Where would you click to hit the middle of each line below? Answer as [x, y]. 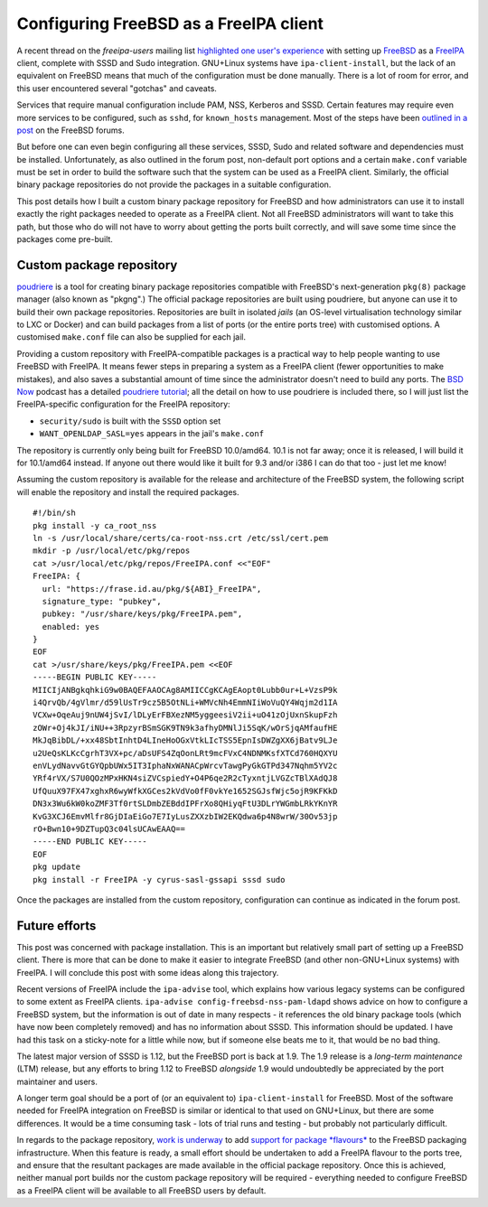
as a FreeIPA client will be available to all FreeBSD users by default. [141, 1190]
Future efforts [56, 926]
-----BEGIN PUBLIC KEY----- [95, 677]
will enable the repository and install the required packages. [128, 491]
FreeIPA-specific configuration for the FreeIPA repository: [123, 404]
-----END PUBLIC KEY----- [90, 842]
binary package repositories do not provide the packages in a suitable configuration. [174, 184]
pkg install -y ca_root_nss [95, 525]
